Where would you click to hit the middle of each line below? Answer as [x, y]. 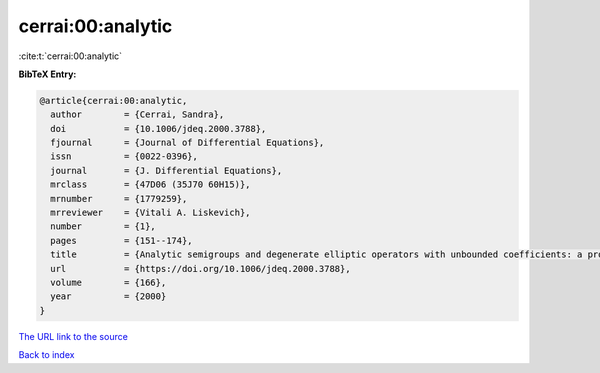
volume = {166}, [108, 282]
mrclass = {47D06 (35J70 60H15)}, [150, 184]
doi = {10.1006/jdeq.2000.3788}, [158, 128]
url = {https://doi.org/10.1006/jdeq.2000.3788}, [200, 268]
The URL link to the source [73, 336]
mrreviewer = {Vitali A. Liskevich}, [150, 213]
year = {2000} [108, 296]
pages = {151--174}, [122, 240]
